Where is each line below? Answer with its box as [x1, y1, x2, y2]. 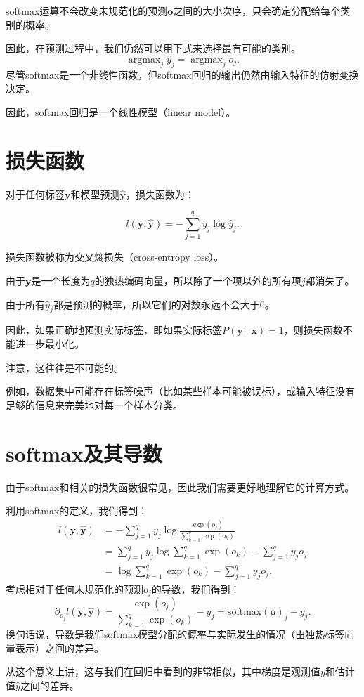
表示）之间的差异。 [15, 640, 104, 655]
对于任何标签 [6, 186, 65, 201]
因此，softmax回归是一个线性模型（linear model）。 [6, 104, 236, 119]
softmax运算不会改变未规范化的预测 [6, 4, 168, 18]
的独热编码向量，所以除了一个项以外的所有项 [94, 273, 301, 288]
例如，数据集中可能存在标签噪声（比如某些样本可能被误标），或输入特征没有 [6, 384, 355, 398]
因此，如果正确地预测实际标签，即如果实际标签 [6, 323, 222, 337]
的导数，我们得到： [151, 581, 240, 596]
